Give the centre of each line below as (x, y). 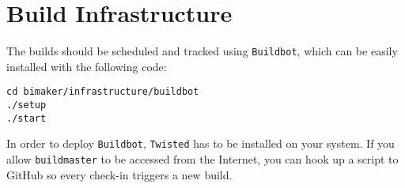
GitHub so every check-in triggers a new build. (119, 174)
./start (26, 118)
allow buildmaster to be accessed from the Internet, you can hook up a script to (202, 159)
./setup (26, 105)
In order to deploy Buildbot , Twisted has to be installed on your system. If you (201, 143)
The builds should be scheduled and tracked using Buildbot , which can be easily (202, 51)
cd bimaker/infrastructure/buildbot (103, 92)
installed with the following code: (87, 66)
